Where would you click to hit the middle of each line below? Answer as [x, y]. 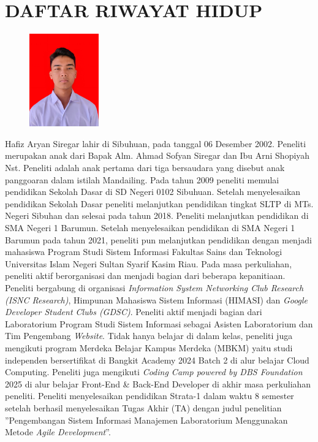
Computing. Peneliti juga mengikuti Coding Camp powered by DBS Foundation [154, 372]
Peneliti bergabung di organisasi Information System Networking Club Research [154, 288]
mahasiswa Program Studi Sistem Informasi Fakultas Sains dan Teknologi [144, 252]
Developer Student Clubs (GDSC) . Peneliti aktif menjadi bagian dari [134, 312]
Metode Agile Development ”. [58, 432]
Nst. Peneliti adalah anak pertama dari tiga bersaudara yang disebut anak [145, 168]
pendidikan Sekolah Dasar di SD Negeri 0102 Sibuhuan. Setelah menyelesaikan [153, 192]
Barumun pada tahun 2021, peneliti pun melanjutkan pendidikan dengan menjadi [158, 239]
